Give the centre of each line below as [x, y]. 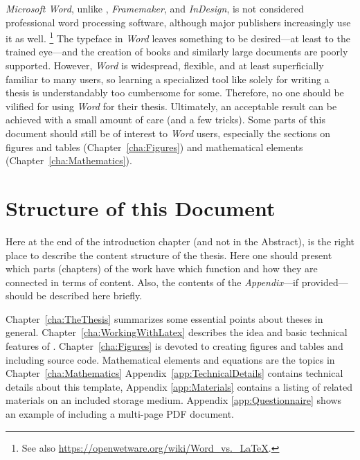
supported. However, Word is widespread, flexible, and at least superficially [165, 65]
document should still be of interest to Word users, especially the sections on [168, 133]
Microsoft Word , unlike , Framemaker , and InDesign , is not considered [155, 8]
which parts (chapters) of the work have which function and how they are [162, 268]
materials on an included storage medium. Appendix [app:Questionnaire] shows [174, 400]
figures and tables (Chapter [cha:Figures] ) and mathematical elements [154, 147]
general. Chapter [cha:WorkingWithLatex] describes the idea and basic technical [177, 332]
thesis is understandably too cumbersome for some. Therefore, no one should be [175, 92]
